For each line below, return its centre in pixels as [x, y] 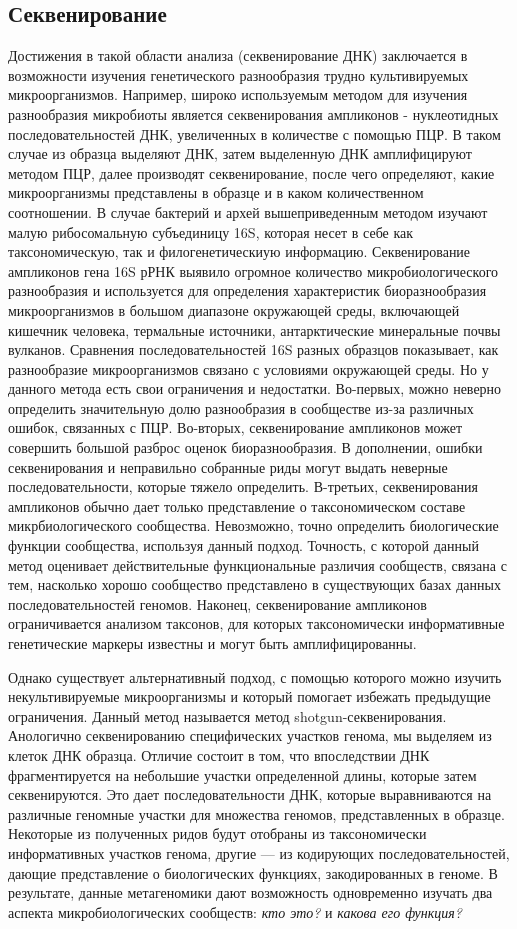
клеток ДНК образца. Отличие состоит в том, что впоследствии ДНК [219, 754]
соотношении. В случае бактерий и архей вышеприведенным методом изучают [248, 211]
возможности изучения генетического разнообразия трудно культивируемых [238, 74]
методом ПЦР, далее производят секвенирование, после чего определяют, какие [251, 172]
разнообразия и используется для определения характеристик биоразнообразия [247, 290]
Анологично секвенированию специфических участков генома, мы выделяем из [250, 735]
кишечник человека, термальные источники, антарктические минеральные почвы [254, 329]
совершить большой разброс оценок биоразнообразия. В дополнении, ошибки [245, 447]
